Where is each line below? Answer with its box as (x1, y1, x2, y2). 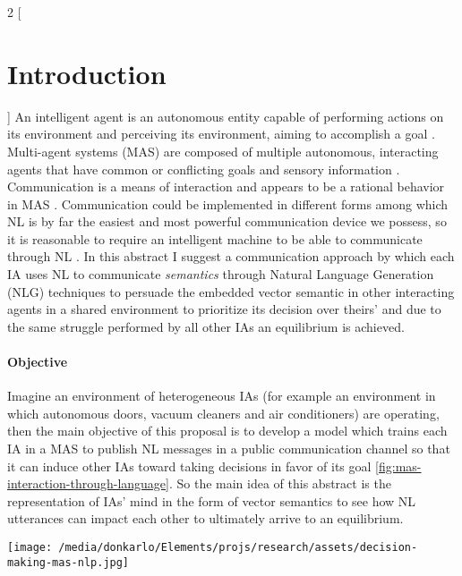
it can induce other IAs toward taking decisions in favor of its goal (7, 456, 372, 475)
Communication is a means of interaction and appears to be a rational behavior (7, 177, 445, 196)
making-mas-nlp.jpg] (7, 555, 130, 569)
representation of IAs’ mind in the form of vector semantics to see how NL (7, 491, 416, 510)
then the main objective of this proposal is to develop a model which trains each (7, 421, 448, 440)
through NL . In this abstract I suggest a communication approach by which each (7, 247, 455, 266)
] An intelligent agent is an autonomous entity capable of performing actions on (7, 106, 444, 125)
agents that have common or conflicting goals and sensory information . (7, 159, 400, 178)
